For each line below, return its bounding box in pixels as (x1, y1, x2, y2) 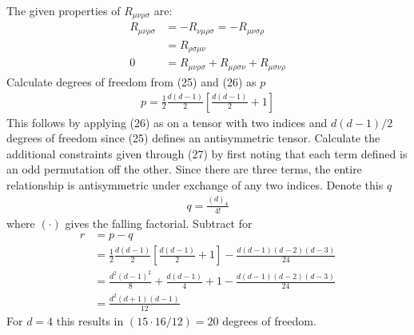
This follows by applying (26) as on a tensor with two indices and (6, 114, 328, 130)
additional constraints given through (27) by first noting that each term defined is (6, 145, 408, 162)
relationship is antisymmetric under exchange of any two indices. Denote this (6, 176, 384, 193)
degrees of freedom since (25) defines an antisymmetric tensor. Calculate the (6, 130, 380, 146)
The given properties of (6, 2, 121, 18)
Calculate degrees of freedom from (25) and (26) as (6, 73, 257, 90)
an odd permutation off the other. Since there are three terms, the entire (6, 161, 362, 177)
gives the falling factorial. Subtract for (65, 214, 253, 231)
